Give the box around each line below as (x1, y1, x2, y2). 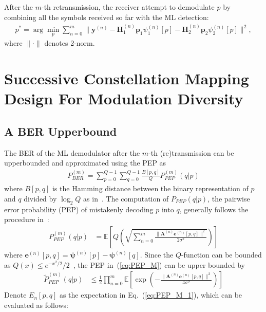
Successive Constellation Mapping (4, 68, 249, 89)
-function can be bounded (181, 249, 262, 260)
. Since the (140, 249, 174, 260)
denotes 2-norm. (44, 38, 95, 48)
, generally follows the (179, 204, 249, 214)
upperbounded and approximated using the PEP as (4, 157, 166, 168)
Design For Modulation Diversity (4, 88, 243, 109)
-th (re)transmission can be (148, 147, 234, 158)
